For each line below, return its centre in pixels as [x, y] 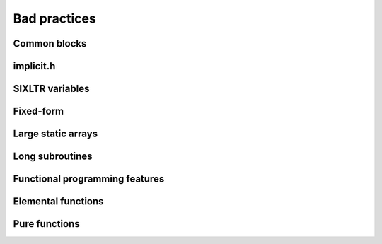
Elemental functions [58, 202]
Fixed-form [39, 111]
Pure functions [47, 224]
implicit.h [34, 66]
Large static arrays [56, 134]
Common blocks [50, 43]
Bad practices [55, 18]
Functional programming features [89, 179]
